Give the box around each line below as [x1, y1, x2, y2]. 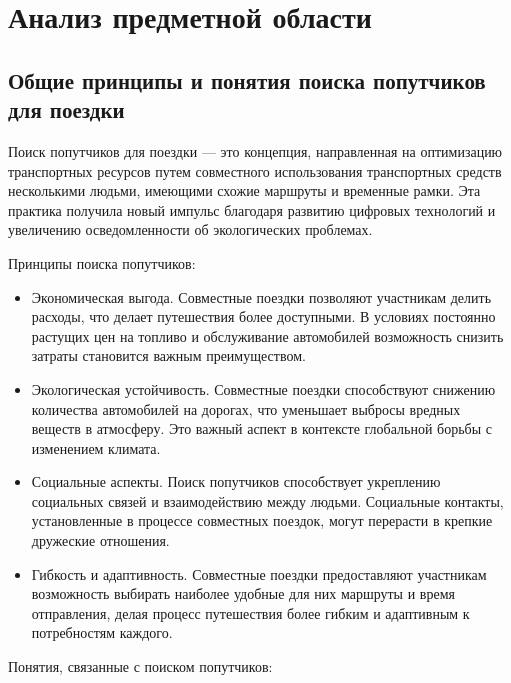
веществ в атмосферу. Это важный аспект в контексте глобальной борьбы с [31, 418, 492, 439]
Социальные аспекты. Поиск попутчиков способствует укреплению [31, 471, 441, 492]
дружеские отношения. [31, 530, 170, 551]
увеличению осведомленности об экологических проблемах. [8, 219, 373, 240]
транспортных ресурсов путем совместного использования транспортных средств [8, 160, 502, 181]
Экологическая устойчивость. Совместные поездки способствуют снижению [31, 378, 496, 399]
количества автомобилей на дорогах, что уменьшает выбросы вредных [31, 398, 461, 419]
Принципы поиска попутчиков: [8, 252, 196, 273]
